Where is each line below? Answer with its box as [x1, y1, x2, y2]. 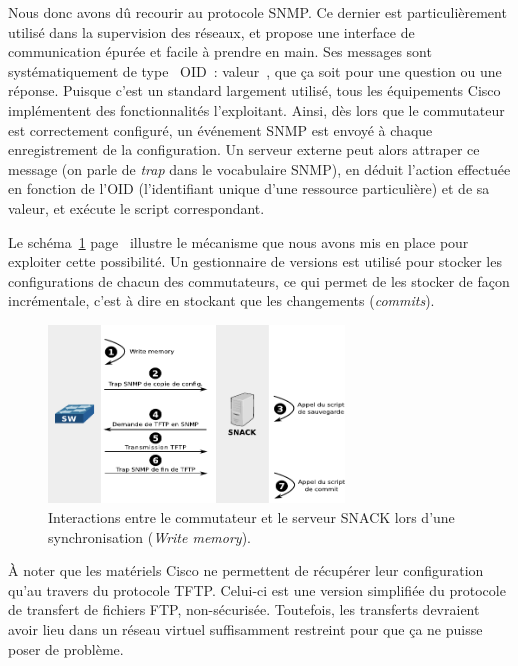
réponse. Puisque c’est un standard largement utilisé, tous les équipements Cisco [8, 80, 501, 101]
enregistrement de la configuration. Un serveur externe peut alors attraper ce [8, 139, 480, 160]
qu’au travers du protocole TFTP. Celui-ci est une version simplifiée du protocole [8, 579, 506, 600]
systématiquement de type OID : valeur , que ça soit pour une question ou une [8, 60, 502, 81]
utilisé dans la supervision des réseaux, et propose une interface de [8, 21, 415, 42]
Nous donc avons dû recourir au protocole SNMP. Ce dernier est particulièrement [8, 2, 507, 22]
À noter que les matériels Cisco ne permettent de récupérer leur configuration [8, 560, 484, 581]
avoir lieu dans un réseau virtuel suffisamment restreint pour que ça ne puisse [8, 618, 483, 639]
